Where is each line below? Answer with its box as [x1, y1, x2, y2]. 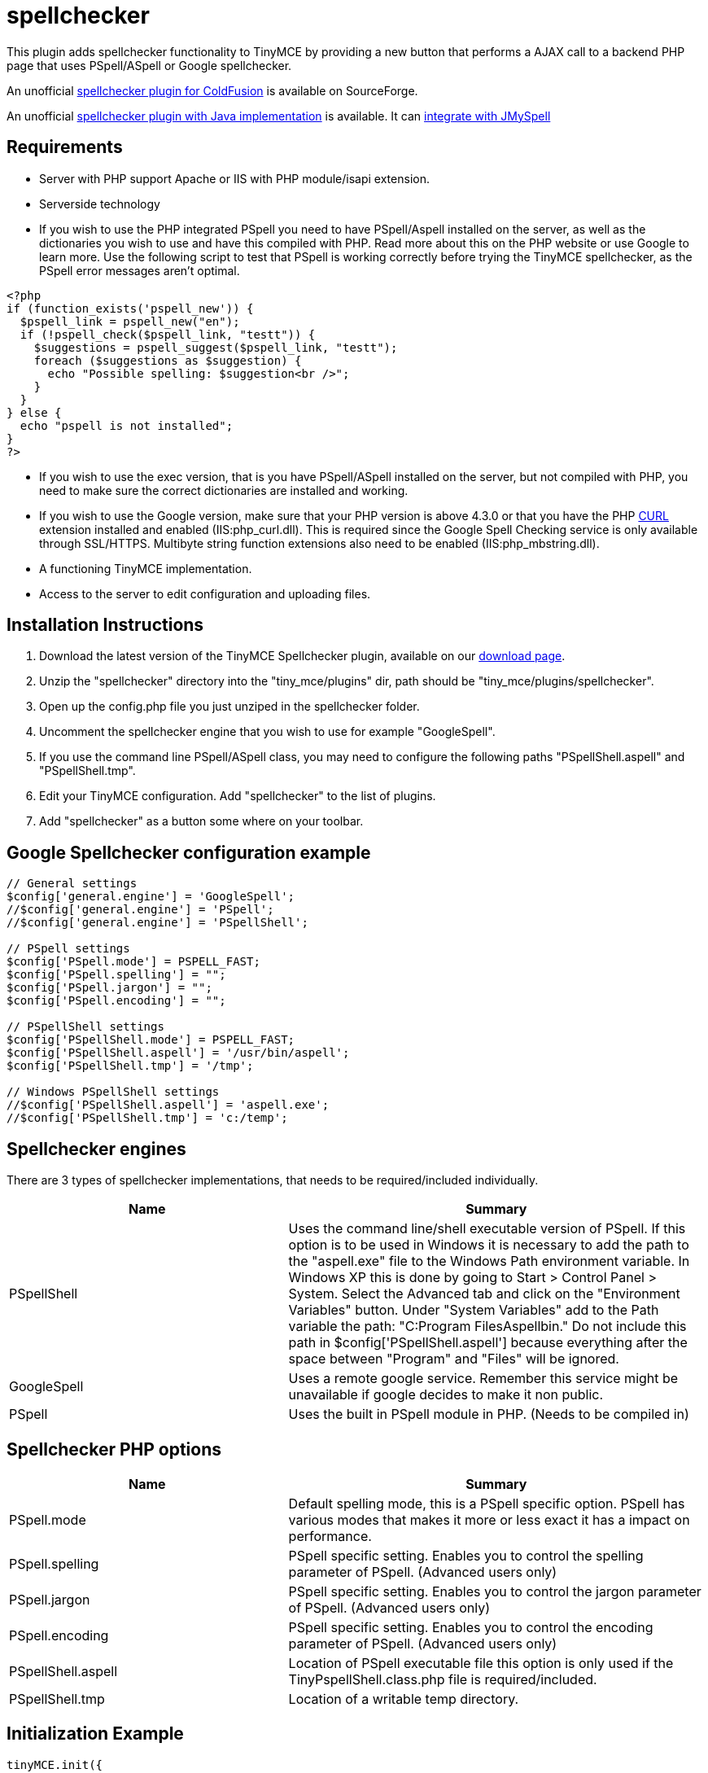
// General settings [7, 877, 138, 891]
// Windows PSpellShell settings [7, 1085, 220, 1099]
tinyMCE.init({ [7, 1758, 103, 1771]
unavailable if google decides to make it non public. [288, 1386, 603, 1403]
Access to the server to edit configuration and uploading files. [39, 586, 371, 601]
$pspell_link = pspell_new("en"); [20, 314, 240, 328]
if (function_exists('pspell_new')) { [7, 301, 254, 315]
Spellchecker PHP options [7, 1438, 222, 1460]
